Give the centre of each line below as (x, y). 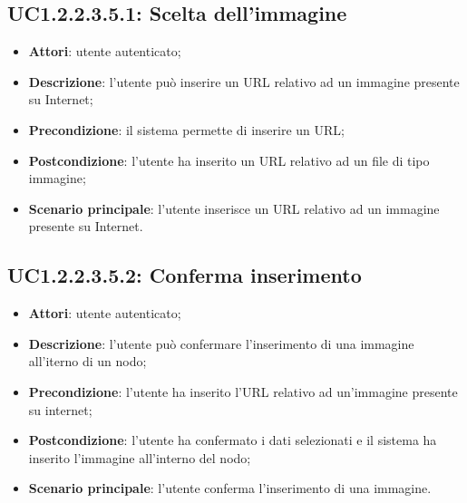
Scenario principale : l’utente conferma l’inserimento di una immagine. (230, 488)
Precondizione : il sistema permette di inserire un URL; (186, 129)
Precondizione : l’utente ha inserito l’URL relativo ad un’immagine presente (243, 391)
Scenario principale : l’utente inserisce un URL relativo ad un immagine (234, 208)
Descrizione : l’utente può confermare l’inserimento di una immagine (221, 343)
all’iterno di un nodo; (88, 361)
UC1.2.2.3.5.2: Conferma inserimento (185, 275)
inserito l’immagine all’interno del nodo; (140, 457)
